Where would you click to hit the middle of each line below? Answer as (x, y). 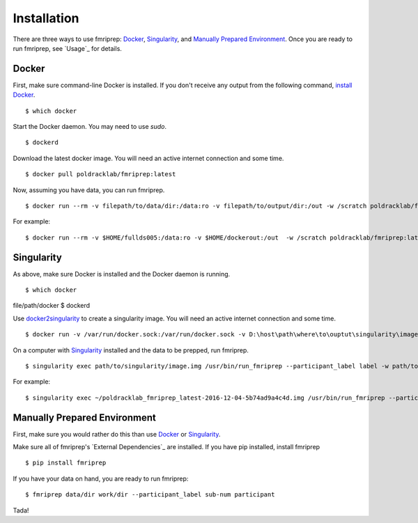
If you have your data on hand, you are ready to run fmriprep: (101, 478)
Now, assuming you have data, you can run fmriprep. (89, 190)
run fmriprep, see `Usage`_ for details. (67, 48)
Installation (46, 18)
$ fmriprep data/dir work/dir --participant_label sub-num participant (150, 495)
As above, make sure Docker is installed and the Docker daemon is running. (122, 274)
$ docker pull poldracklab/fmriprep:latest (101, 174)
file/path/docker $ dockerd (52, 306)
